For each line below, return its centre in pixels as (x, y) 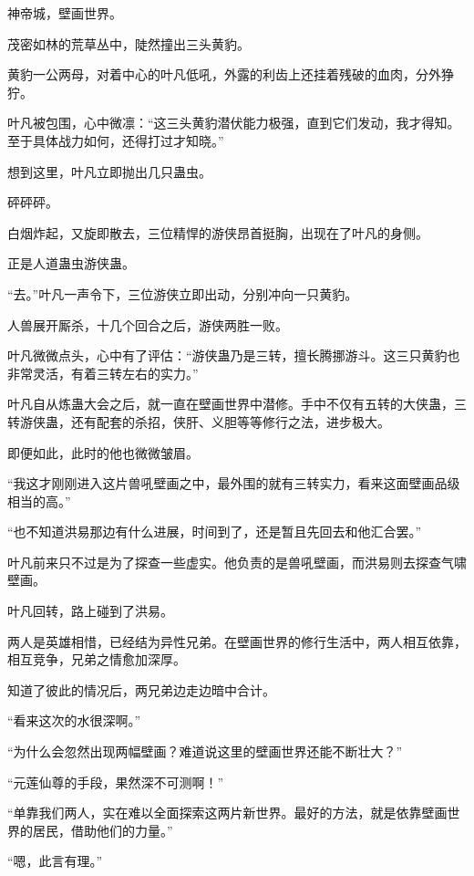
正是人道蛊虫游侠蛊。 (71, 263)
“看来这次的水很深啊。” (74, 720)
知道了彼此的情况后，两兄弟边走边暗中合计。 (141, 689)
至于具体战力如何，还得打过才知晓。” (116, 140)
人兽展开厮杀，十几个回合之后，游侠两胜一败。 (148, 324)
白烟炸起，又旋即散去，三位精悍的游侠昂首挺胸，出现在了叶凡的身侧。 (218, 232)
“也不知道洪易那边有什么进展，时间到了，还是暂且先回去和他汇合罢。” (215, 532)
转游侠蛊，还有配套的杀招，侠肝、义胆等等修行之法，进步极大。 (199, 421)
